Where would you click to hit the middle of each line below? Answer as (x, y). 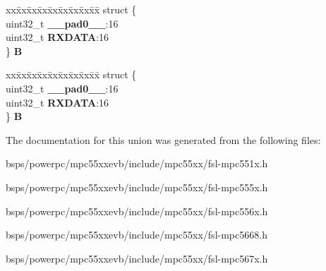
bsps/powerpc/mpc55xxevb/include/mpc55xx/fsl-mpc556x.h (137, 211)
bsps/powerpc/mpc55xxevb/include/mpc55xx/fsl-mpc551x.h (137, 163)
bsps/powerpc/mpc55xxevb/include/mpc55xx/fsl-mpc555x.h (137, 187)
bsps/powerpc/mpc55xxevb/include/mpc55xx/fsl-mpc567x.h (137, 258)
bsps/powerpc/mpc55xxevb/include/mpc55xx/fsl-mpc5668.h (137, 235)
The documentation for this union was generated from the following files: (163, 139)
